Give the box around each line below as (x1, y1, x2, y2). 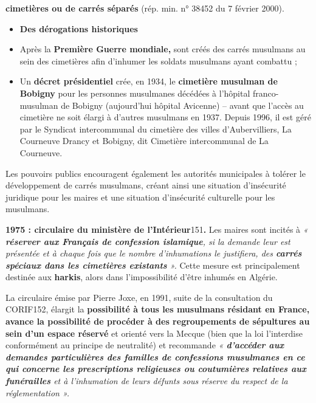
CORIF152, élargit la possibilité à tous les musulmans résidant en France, (5, 303, 310, 315)
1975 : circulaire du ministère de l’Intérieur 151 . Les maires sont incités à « (5, 222, 308, 235)
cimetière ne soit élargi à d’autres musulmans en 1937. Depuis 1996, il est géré (19, 111, 311, 123)
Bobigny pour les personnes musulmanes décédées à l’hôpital (19, 86, 250, 99)
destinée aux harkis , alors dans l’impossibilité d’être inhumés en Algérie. (5, 270, 278, 283)
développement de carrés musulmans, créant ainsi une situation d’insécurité (5, 179, 286, 191)
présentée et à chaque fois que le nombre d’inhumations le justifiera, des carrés (5, 247, 302, 260)
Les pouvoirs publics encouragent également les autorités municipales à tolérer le (5, 167, 306, 179)
